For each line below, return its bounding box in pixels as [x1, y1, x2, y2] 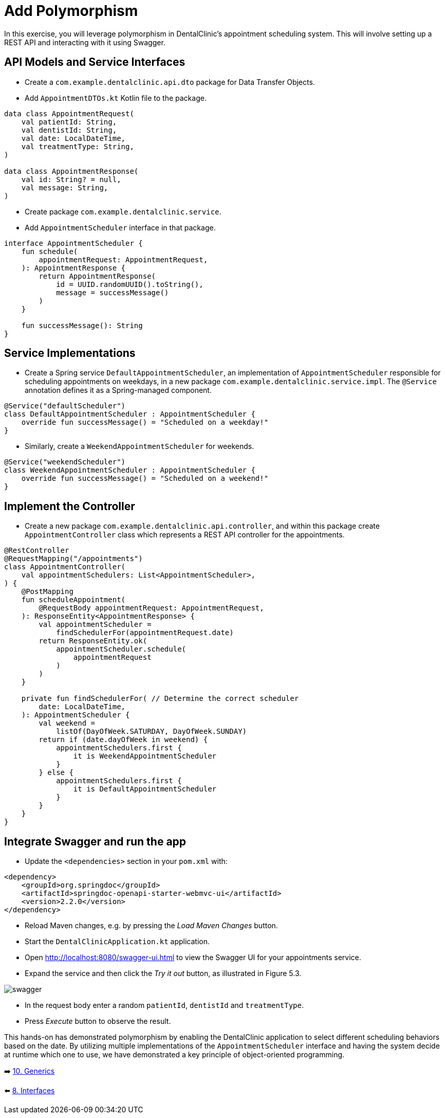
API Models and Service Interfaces [4, 56, 186, 69]
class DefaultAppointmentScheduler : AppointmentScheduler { [4, 410, 255, 419]
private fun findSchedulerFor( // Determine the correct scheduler [21, 694, 299, 703]
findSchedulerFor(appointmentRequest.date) [56, 628, 234, 637]
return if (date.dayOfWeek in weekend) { [39, 735, 208, 744]
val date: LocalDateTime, [21, 134, 126, 142]
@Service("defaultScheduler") [4, 402, 126, 410]
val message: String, [21, 183, 108, 192]
